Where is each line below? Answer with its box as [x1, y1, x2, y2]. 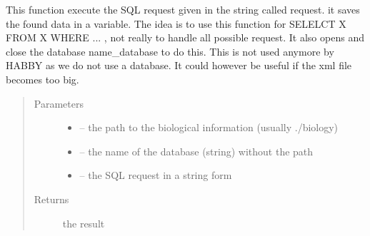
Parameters [34, 96, 84, 111]
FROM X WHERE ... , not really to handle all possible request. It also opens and [6, 30, 364, 45]
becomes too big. [6, 71, 79, 86]
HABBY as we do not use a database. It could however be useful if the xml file [6, 58, 352, 73]
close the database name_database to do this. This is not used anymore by [6, 43, 334, 58]
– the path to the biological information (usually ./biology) [79, 120, 339, 135]
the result [62, 215, 105, 230]
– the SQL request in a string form [79, 168, 232, 183]
